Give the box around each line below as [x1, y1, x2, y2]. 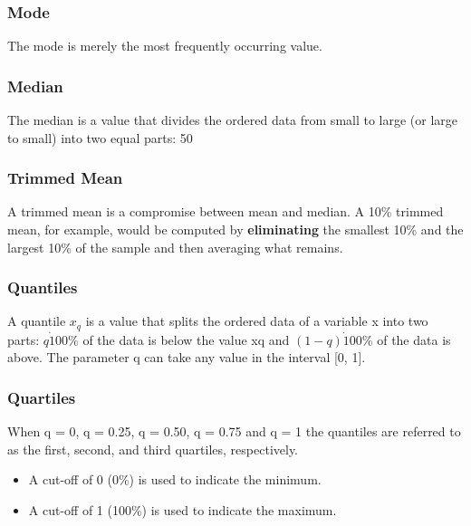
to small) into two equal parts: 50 [7, 128, 193, 147]
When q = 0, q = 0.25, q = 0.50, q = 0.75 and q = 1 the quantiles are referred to [7, 422, 461, 441]
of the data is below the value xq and [82, 330, 290, 349]
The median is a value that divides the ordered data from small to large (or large [7, 110, 458, 129]
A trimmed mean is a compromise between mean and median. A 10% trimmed [7, 202, 444, 221]
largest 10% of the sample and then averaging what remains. [7, 237, 343, 256]
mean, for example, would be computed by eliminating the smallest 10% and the [7, 220, 464, 239]
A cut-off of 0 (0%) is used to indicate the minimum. [28, 470, 322, 489]
